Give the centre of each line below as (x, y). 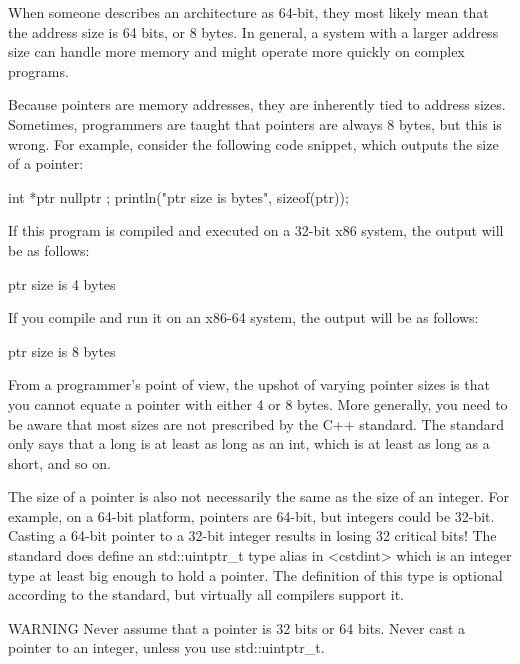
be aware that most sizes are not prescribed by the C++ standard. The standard (256, 423)
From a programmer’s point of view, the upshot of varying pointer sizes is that (249, 384)
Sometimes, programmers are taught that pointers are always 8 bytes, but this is (255, 123)
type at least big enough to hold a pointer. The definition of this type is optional (255, 574)
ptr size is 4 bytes (62, 283)
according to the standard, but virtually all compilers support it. (206, 594)
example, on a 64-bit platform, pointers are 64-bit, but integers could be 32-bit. (251, 515)
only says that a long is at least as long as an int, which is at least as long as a (249, 443)
